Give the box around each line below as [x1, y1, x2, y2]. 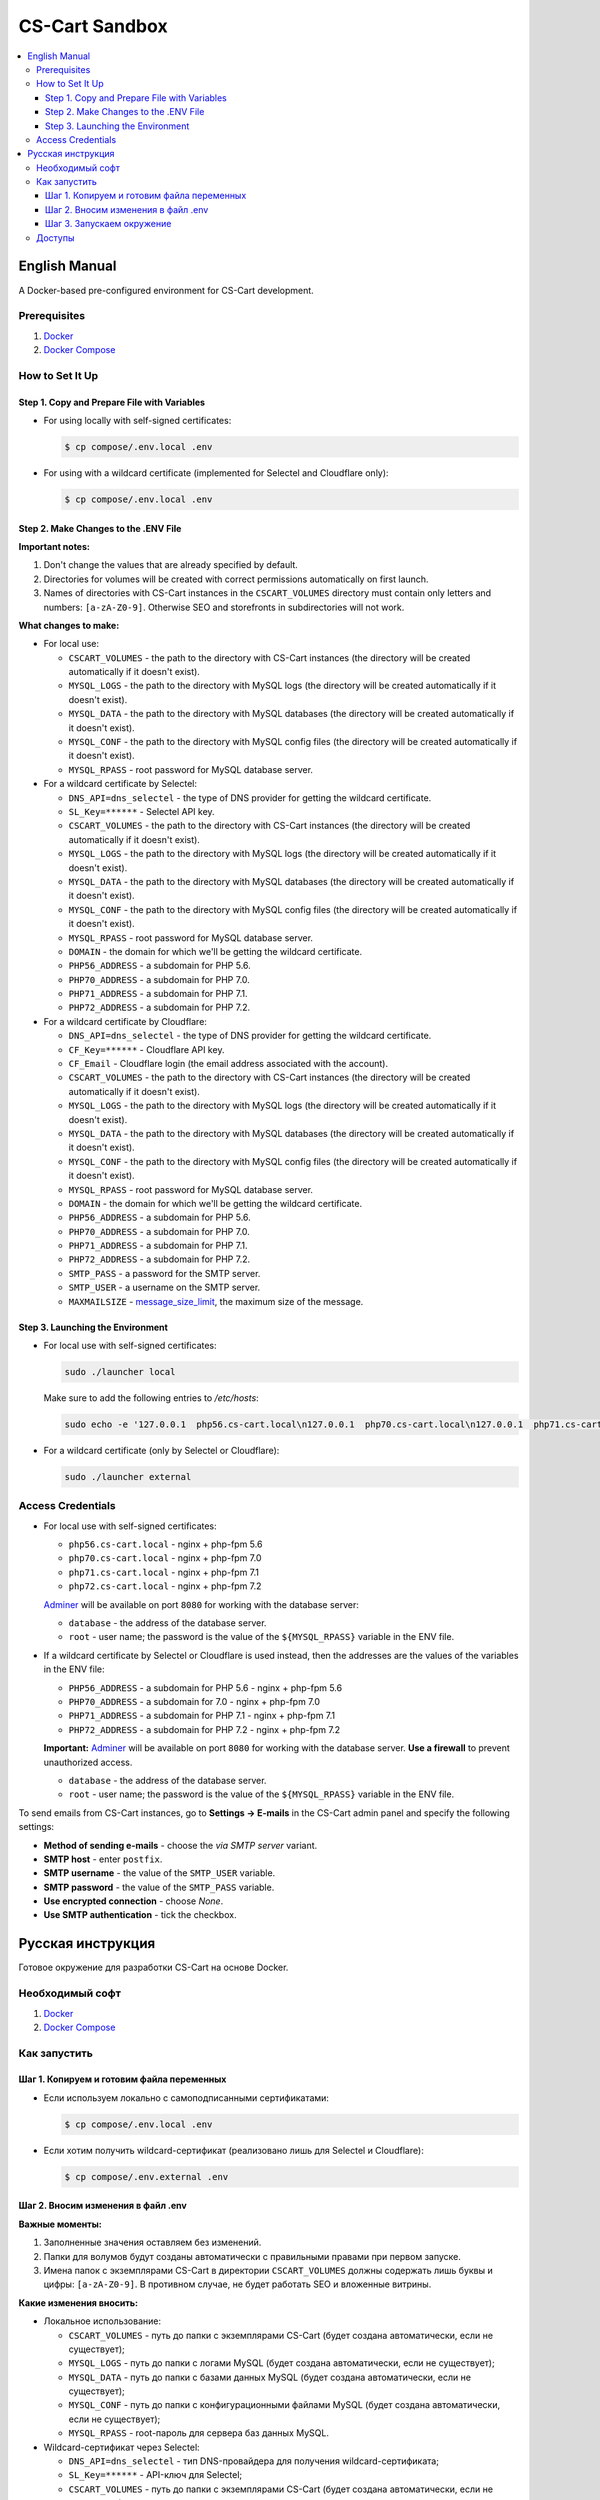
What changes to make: [18, 619, 120, 631]
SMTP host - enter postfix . [43, 1853, 163, 1865]
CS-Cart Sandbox [18, 15, 169, 37]
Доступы [36, 231, 75, 244]
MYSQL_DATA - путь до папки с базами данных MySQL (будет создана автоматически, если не [68, 2371, 472, 2383]
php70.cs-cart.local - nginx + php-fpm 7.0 [68, 1552, 262, 1564]
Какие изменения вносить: [18, 2296, 139, 2309]
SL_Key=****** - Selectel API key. [68, 805, 215, 817]
